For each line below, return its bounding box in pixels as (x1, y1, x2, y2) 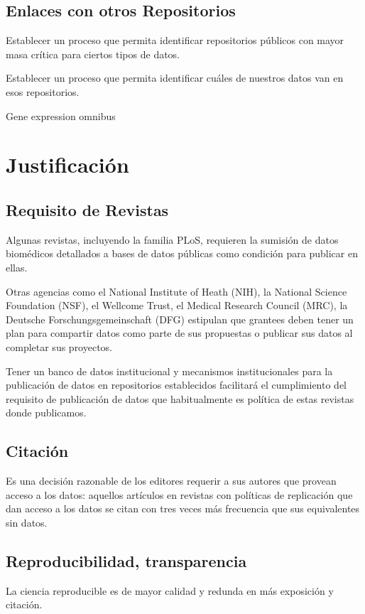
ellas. (6, 259, 28, 274)
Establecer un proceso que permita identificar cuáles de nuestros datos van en (6, 70, 344, 85)
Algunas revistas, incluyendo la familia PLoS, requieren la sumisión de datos (6, 232, 339, 247)
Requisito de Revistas (6, 198, 169, 220)
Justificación (6, 150, 129, 179)
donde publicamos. (6, 405, 87, 420)
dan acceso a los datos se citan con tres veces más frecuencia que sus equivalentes (6, 501, 360, 516)
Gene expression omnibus (6, 108, 116, 123)
